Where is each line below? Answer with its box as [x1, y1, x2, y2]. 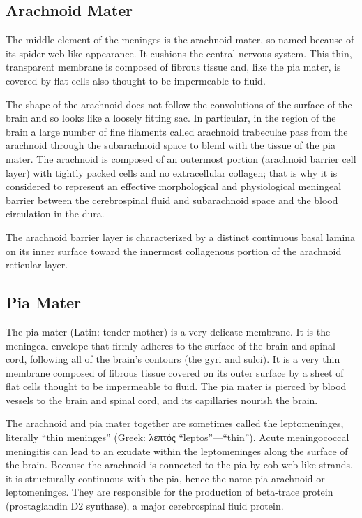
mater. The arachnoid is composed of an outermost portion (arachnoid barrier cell [6, 151, 356, 166]
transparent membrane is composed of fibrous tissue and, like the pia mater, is [6, 59, 341, 74]
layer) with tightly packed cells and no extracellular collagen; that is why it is [6, 165, 338, 180]
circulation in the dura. [6, 206, 105, 221]
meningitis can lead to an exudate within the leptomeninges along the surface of [6, 443, 348, 458]
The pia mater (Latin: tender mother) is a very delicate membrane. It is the [6, 324, 331, 338]
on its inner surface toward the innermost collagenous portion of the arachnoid [6, 243, 342, 258]
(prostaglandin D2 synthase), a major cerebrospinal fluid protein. [6, 498, 284, 513]
